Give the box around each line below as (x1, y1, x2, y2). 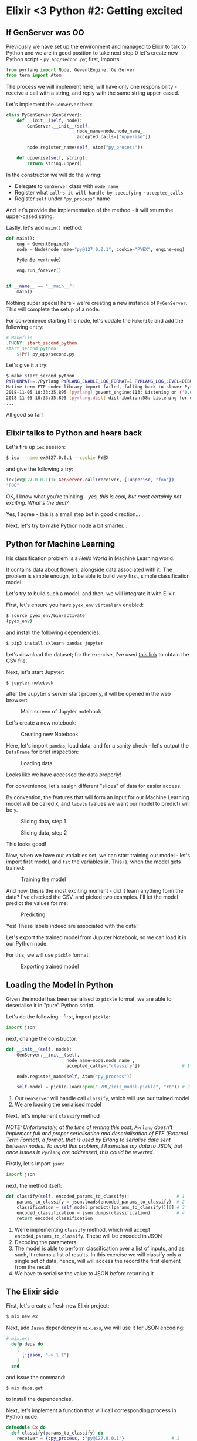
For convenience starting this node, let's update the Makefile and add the (6, 317, 184, 324)
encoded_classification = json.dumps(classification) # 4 (16, 1209, 185, 1216)
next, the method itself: (6, 1182, 62, 1189)
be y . (6, 806, 18, 813)
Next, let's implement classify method (6, 1112, 100, 1120)
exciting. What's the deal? (6, 500, 69, 507)
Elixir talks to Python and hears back (6, 428, 142, 438)
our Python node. (6, 940, 48, 947)
